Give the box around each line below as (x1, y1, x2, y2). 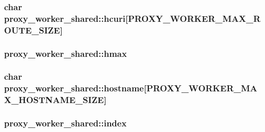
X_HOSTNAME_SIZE (4, 93, 104, 106)
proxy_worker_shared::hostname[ (4, 82, 147, 94)
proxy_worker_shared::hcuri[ (4, 12, 128, 24)
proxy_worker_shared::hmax (4, 47, 127, 59)
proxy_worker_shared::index (4, 117, 127, 129)
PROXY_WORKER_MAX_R (128, 12, 261, 24)
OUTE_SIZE (4, 23, 60, 36)
